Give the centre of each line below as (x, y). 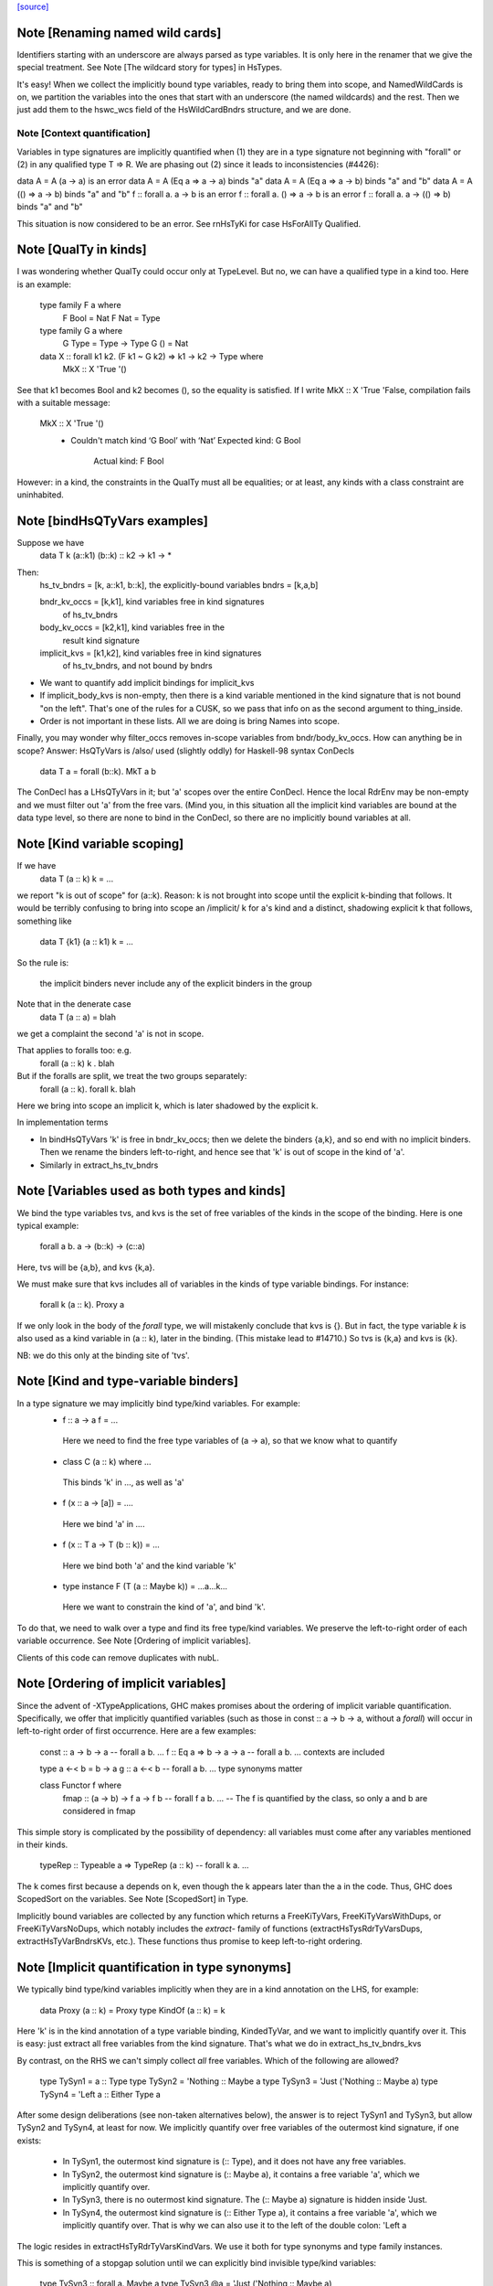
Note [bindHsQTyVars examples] (113, 521)
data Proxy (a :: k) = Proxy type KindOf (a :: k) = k (132, 2010)
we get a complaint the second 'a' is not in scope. (110, 1034)
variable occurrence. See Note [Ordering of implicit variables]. (134, 1640)
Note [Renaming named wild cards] (119, 32)
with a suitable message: (63, 402)
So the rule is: (43, 962)
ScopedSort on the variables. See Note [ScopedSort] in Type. (132, 1899)
